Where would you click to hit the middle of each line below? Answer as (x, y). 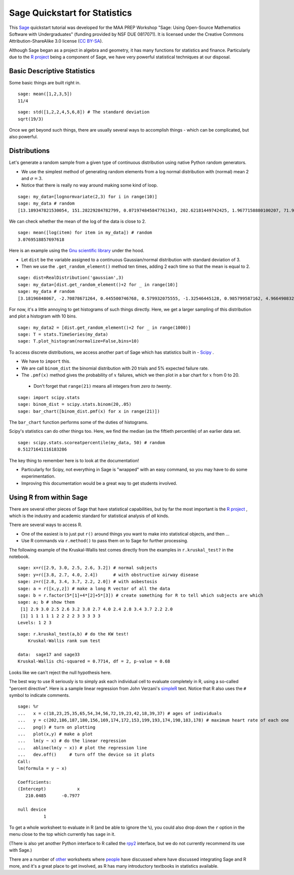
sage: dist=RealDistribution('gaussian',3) (71, 278)
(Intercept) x (49, 789)
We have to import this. (46, 361)
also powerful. (24, 137)
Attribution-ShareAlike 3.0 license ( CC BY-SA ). (56, 41)
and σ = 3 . (32, 179)
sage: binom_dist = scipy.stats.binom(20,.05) (75, 404)
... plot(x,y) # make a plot (55, 734)
